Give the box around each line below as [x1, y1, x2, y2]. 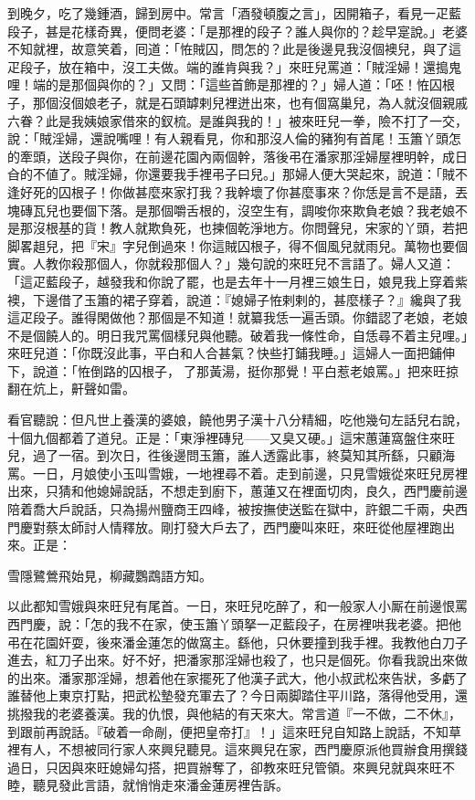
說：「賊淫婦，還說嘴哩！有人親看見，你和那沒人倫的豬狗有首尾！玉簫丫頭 [7, 129, 449, 148]
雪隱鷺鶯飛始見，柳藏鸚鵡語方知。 [7, 565, 212, 584]
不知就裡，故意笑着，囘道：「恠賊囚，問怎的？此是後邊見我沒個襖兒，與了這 [7, 39, 461, 58]
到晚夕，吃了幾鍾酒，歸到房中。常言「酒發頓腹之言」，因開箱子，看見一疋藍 [7, 4, 461, 22]
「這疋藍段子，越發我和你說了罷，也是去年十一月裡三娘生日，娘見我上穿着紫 [7, 271, 468, 290]
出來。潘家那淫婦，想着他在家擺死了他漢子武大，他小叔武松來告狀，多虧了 [19, 668, 468, 687]
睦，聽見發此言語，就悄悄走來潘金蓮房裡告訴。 [7, 775, 289, 795]
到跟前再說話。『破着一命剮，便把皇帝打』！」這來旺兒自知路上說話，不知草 [7, 721, 461, 741]
